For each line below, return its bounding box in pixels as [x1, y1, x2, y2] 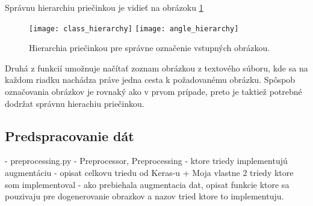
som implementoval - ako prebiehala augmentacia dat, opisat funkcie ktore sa [5, 178, 290, 190]
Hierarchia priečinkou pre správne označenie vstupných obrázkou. [29, 41, 270, 54]
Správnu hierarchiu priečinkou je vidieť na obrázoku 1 [5, 1, 203, 13]
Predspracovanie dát [5, 126, 134, 145]
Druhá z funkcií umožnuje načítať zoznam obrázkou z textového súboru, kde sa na [5, 61, 308, 74]
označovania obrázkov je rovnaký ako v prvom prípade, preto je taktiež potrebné [5, 85, 302, 98]
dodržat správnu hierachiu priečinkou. [5, 97, 144, 109]
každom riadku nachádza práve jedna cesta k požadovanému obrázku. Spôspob [5, 73, 296, 86]
